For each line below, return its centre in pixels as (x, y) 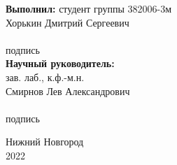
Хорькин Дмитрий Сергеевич (68, 22)
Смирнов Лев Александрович (68, 91)
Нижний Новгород (45, 142)
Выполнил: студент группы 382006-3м (89, 8)
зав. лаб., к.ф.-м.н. (45, 77)
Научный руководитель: (60, 63)
